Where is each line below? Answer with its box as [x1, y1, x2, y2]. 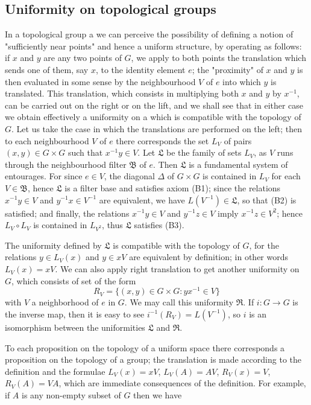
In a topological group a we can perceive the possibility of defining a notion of [5, 28, 294, 40]
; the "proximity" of [192, 63, 263, 75]
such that [68, 146, 103, 159]
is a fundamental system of [189, 158, 288, 170]
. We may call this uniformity [124, 296, 234, 308]
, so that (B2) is [237, 193, 297, 206]
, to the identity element [95, 63, 186, 75]
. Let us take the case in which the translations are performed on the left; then [11, 122, 303, 135]
